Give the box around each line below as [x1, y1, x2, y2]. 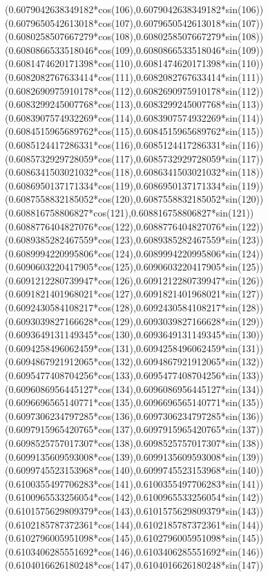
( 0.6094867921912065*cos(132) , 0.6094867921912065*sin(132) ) [5, 354, 264, 369]
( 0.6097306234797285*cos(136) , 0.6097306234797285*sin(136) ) [5, 408, 264, 423]
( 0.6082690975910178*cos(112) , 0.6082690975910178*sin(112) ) [5, 83, 264, 98]
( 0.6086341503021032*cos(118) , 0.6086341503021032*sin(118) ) [5, 165, 264, 179]
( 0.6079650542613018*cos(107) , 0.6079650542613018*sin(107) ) [5, 15, 264, 30]
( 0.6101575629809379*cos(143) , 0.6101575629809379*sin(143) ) [5, 503, 264, 518]
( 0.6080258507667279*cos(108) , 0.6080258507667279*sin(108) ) [5, 29, 264, 44]
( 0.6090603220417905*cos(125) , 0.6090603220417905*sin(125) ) [5, 259, 264, 274]
